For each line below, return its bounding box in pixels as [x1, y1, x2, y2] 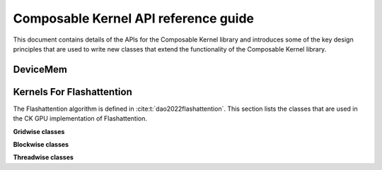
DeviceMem [13, 63, 67, 75]
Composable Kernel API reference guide [13, 11, 255, 26]
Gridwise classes [13, 127, 65, 135]
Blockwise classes [13, 140, 69, 149]
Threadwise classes [13, 153, 74, 162]
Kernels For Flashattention [13, 85, 132, 98]
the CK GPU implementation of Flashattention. [13, 114, 148, 123]
